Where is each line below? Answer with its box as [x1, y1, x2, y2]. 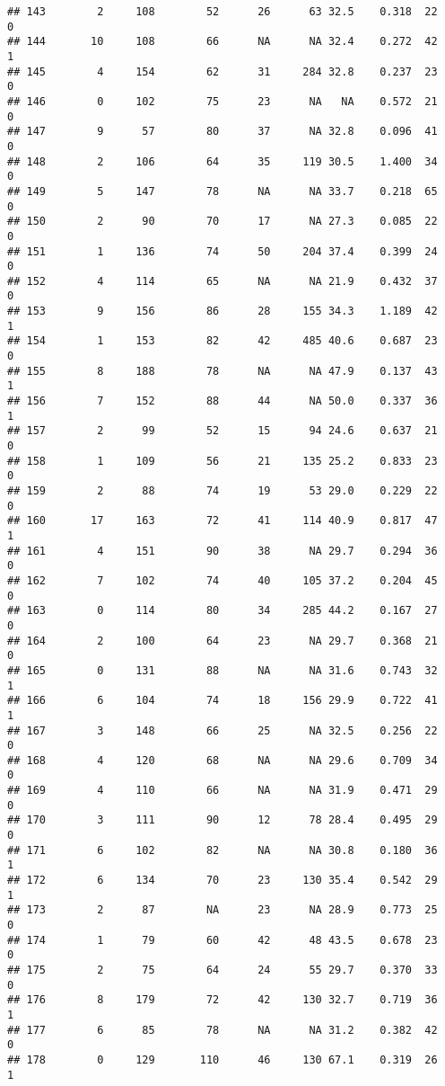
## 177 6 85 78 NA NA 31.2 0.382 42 [7, 1023, 438, 1037]
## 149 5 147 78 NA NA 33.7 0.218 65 [7, 184, 438, 198]
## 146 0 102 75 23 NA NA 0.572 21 [7, 94, 438, 108]
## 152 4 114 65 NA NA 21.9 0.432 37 [7, 274, 438, 288]
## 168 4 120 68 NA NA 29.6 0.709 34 [7, 753, 438, 767]
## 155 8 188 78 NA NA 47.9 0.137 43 [7, 364, 438, 378]
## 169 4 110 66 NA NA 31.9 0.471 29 [7, 784, 438, 797]
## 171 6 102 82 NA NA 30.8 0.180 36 [7, 843, 438, 857]
